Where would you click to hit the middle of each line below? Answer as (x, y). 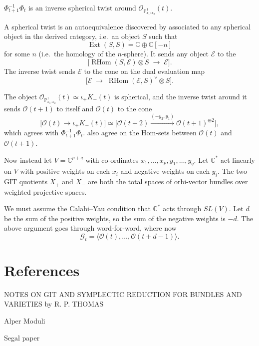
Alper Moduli (25, 321)
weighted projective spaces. (45, 191)
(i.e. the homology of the (77, 54)
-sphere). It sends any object (165, 54)
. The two (232, 171)
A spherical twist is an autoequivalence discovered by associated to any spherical (128, 26)
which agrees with (31, 133)
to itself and (75, 108)
